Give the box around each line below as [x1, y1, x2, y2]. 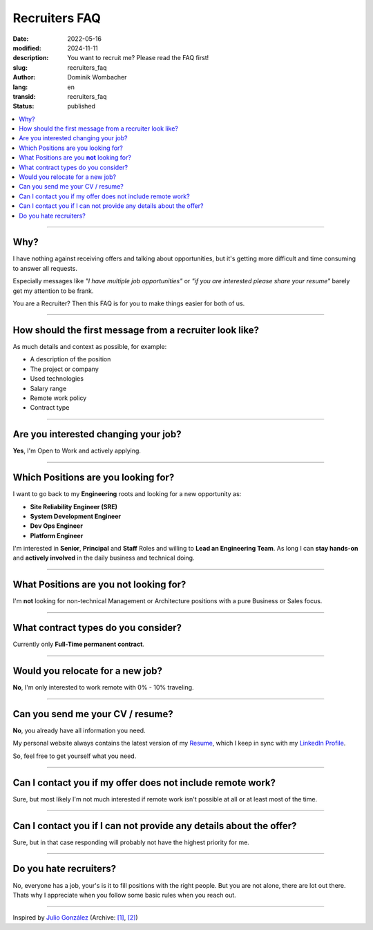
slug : [12, 63, 28, 72]
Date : [12, 35, 29, 43]
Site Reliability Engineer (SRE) [30, 502, 117, 511]
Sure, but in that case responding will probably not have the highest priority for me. [12, 838, 250, 846]
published [67, 102, 96, 111]
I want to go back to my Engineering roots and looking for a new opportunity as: [12, 490, 242, 498]
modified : [12, 44, 41, 52]
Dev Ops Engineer [30, 522, 83, 530]
